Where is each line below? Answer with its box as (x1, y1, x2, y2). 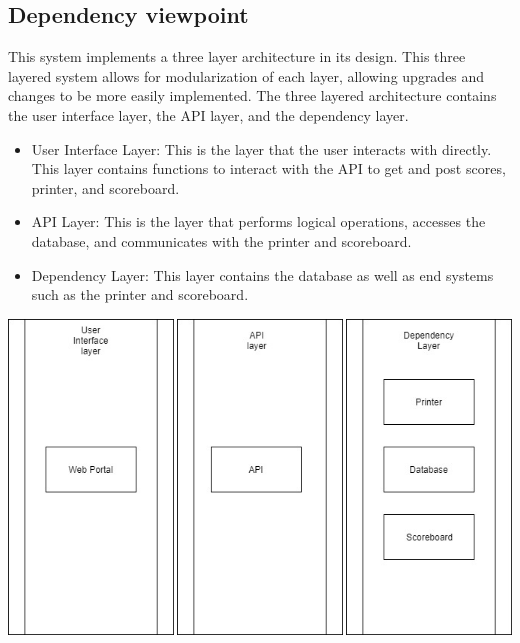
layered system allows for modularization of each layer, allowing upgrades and (8, 65, 485, 86)
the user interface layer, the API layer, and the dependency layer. (8, 104, 409, 125)
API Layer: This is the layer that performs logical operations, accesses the (31, 211, 486, 232)
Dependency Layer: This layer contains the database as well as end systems (31, 264, 494, 285)
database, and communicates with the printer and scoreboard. (31, 230, 412, 251)
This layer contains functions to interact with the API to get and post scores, (31, 158, 506, 179)
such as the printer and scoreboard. (31, 284, 249, 305)
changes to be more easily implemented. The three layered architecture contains (8, 85, 497, 106)
